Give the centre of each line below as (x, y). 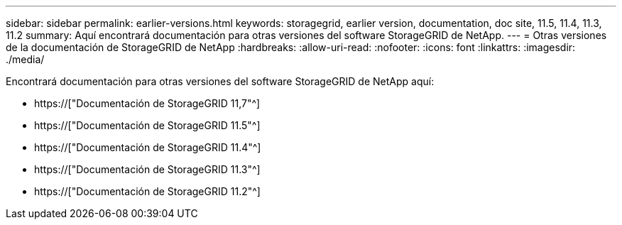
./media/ (25, 59)
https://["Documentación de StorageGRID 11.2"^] (147, 191)
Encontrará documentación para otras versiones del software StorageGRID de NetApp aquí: (220, 81)
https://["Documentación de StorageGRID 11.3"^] (147, 169)
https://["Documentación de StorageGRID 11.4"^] (148, 147)
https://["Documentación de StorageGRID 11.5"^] (147, 125)
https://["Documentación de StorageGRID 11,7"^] (147, 103)
